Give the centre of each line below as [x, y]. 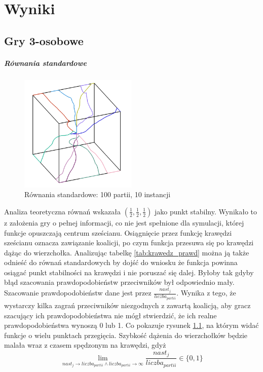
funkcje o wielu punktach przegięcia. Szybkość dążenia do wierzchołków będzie [126, 335]
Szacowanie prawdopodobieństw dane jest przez [78, 293]
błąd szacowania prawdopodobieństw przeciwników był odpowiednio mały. [119, 282]
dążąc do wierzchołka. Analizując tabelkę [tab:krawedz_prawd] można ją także [127, 252]
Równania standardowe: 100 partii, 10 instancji [98, 194]
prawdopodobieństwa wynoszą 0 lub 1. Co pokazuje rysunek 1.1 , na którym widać [131, 325]
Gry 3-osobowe [44, 40]
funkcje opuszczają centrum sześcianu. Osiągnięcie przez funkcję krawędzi [118, 232]
